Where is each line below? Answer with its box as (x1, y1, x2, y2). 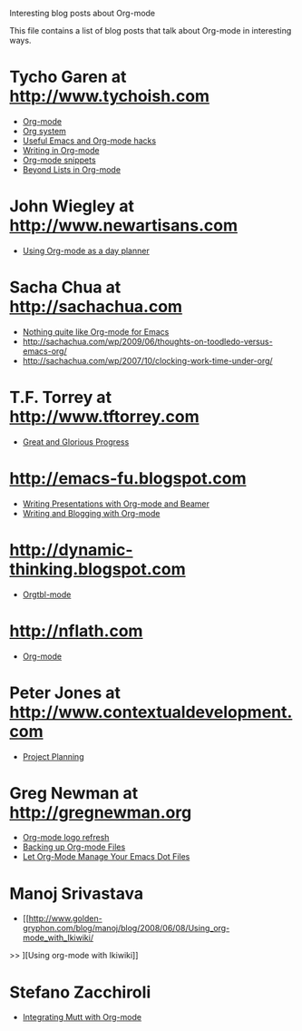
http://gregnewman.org (9, 802, 192, 822)
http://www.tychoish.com (9, 86, 210, 107)
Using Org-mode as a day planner (22, 245, 150, 256)
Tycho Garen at (9, 67, 127, 87)
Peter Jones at (9, 682, 121, 702)
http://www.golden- (28, 913, 102, 924)
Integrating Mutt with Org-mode (22, 1012, 142, 1023)
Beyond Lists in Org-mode (22, 163, 121, 175)
